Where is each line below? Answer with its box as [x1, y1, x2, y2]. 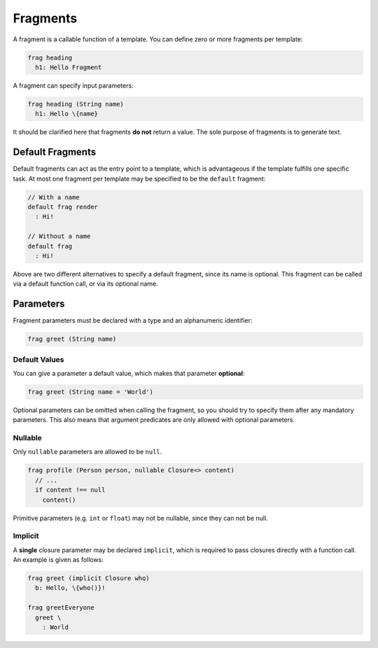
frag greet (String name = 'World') [27, 388, 154, 395]
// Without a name [27, 232, 91, 241]
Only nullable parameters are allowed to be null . [13, 448, 162, 456]
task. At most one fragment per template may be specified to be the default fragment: [13, 174, 266, 183]
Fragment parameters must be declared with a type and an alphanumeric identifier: [13, 316, 253, 325]
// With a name [27, 193, 80, 201]
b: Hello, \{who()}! [35, 584, 106, 592]
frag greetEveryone [27, 604, 94, 612]
